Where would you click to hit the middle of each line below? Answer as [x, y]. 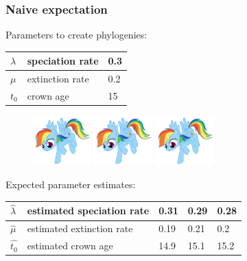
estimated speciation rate [88, 211]
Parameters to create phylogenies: [77, 35]
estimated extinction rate [80, 228]
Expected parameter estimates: [71, 184]
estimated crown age [70, 246]
